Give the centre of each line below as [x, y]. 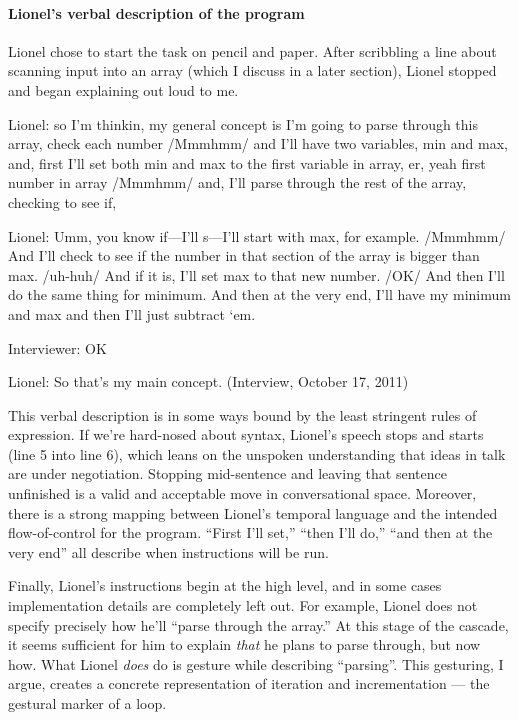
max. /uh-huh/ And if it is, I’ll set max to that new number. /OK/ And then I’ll [256, 274]
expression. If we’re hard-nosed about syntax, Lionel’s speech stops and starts [246, 434]
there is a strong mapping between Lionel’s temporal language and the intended [253, 512]
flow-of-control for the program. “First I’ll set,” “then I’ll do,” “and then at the [250, 532]
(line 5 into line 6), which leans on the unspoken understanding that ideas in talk [257, 453]
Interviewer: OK [57, 347]
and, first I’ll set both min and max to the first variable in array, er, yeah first [247, 162]
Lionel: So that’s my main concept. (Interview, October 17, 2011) [208, 381]
